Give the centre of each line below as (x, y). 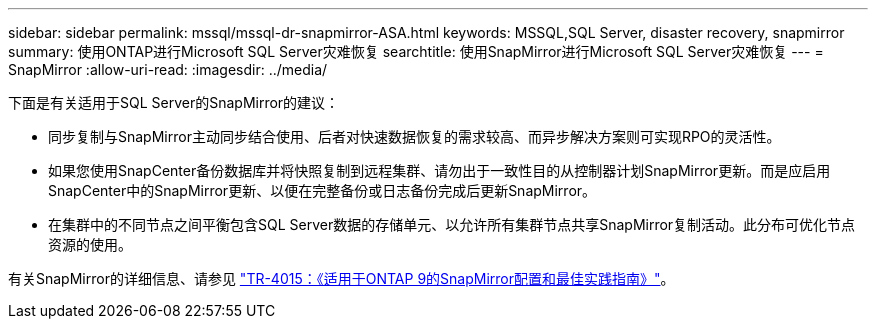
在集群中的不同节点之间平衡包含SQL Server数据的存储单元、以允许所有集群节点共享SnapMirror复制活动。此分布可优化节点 (452, 224)
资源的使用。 (90, 244)
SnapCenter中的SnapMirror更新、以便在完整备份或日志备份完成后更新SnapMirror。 (322, 190)
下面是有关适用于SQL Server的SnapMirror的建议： (174, 102)
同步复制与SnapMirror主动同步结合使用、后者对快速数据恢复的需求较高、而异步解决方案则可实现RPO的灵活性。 (414, 136)
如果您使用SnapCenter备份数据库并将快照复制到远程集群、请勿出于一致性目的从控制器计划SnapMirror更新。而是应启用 (439, 170)
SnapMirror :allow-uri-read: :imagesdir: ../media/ (168, 69)
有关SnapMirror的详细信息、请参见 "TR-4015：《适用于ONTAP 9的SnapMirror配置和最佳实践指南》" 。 (341, 278)
